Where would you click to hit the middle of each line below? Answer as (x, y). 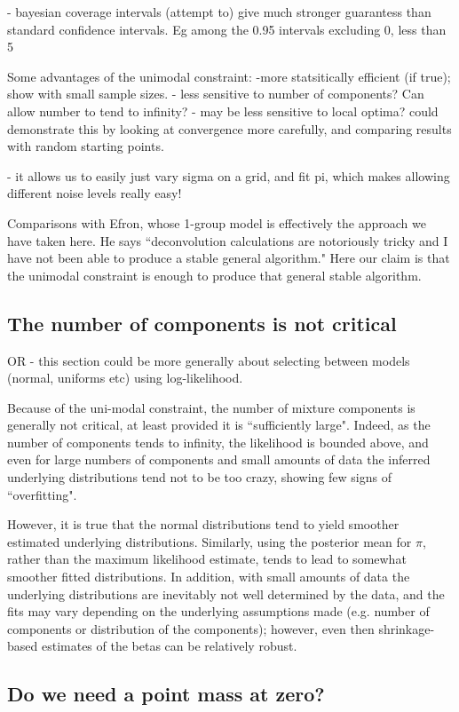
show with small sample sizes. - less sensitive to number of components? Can (216, 94)
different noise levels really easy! (95, 193)
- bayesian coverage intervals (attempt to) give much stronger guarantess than (219, 12)
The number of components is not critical (202, 323)
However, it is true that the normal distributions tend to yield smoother (203, 524)
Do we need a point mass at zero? (166, 694)
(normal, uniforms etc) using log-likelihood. (125, 378)
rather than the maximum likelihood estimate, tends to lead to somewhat (207, 559)
